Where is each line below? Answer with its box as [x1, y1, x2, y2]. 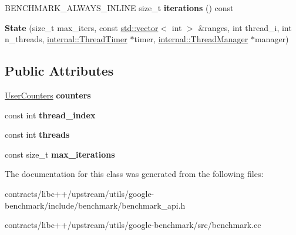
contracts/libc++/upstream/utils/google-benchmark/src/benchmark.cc [5, 219, 261, 231]
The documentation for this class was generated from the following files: [5, 168, 264, 180]
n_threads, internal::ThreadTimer [5, 33, 127, 45]
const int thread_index [5, 108, 96, 121]
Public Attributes [5, 62, 114, 80]
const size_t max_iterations [5, 148, 115, 160]
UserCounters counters [5, 88, 91, 101]
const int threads [5, 128, 70, 141]
